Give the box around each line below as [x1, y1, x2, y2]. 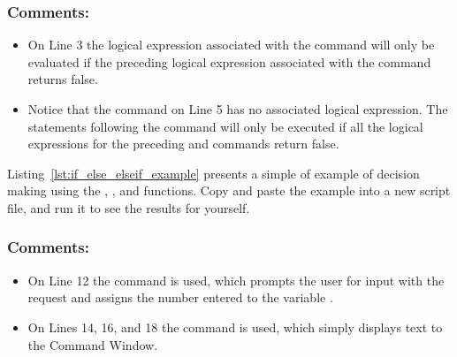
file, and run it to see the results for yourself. [7, 198, 250, 216]
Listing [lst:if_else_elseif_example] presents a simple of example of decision [7, 163, 420, 182]
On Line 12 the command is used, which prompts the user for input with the [27, 270, 445, 289]
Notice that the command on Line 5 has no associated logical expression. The [27, 100, 448, 118]
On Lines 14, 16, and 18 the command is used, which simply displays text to [27, 317, 443, 336]
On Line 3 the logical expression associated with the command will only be [27, 35, 435, 54]
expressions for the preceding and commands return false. [27, 134, 339, 153]
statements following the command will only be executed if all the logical [27, 117, 423, 135]
